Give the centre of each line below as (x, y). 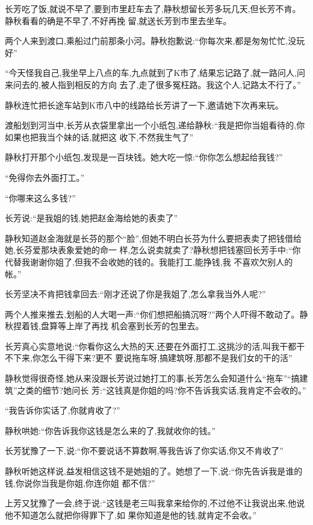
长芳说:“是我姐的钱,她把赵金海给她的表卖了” (91, 218)
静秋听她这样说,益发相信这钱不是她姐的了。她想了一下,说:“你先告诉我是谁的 (154, 471)
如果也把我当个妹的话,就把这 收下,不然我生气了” (99, 137)
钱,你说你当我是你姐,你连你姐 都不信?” (80, 483)
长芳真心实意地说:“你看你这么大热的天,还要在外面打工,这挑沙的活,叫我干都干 (155, 346)
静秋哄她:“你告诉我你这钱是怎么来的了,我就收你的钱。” (110, 430)
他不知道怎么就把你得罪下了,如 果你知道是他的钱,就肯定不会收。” (131, 514)
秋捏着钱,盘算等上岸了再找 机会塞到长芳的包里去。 (104, 326)
